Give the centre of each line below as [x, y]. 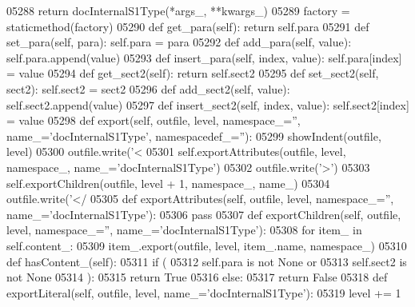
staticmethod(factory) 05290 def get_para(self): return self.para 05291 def [188, 26]
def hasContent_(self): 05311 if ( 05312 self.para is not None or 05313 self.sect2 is [207, 261]
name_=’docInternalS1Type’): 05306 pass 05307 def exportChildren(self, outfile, [204, 214]
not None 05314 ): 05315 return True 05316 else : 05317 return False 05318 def [197, 277]
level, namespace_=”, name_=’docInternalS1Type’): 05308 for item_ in [184, 230]
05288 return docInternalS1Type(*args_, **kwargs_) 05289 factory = [178, 10]
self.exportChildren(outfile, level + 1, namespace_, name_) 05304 [168, 183]
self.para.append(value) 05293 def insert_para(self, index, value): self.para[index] [204, 57]
